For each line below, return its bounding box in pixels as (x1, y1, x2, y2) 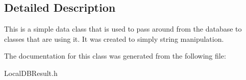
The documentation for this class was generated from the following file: (4, 50, 226, 61)
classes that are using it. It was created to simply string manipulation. (4, 33, 224, 44)
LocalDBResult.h (4, 67, 58, 78)
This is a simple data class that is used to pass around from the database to (4, 23, 242, 34)
